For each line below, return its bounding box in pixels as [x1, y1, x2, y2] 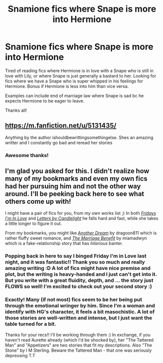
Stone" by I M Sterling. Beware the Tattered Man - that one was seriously [5, 347, 152, 353]
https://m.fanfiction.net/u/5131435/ [5, 121, 117, 130]
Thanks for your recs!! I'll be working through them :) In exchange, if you [5, 332, 150, 338]
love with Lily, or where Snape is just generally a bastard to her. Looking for [5, 73, 156, 79]
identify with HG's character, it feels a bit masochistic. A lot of [5, 308, 155, 315]
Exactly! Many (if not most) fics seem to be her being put [5, 296, 143, 303]
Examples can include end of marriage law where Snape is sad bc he [5, 93, 144, 99]
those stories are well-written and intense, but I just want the [5, 315, 152, 322]
